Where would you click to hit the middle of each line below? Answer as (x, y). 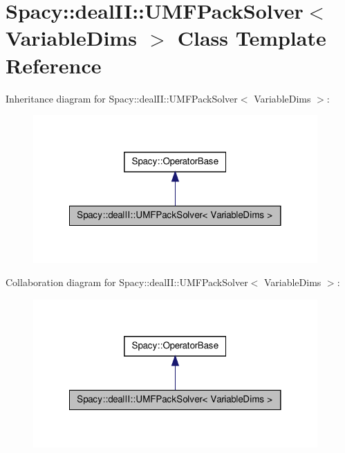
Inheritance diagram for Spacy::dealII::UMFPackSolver (122, 98)
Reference (54, 65)
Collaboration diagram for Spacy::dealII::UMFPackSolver (127, 282)
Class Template (252, 38)
